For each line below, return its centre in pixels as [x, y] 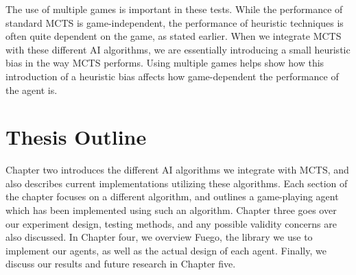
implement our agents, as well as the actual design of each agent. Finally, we [166, 250]
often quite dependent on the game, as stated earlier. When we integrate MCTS [174, 36]
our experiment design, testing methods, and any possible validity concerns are [171, 223]
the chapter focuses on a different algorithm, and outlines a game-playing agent [172, 196]
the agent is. [32, 89]
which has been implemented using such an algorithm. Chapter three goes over [171, 210]
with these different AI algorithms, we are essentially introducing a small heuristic [178, 49]
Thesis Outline [76, 137]
